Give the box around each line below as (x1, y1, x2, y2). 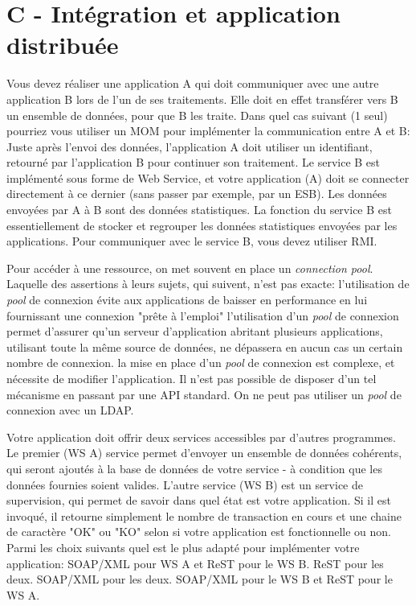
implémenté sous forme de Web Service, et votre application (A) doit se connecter (6, 169, 410, 186)
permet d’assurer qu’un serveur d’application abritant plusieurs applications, (6, 323, 383, 340)
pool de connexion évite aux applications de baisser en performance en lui (6, 291, 368, 308)
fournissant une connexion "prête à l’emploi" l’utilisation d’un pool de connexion (6, 307, 399, 324)
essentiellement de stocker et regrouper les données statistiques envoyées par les (6, 216, 398, 233)
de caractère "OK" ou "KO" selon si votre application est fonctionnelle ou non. (6, 523, 392, 540)
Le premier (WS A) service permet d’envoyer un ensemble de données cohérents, (6, 444, 402, 461)
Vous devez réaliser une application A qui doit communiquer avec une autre (6, 75, 379, 92)
